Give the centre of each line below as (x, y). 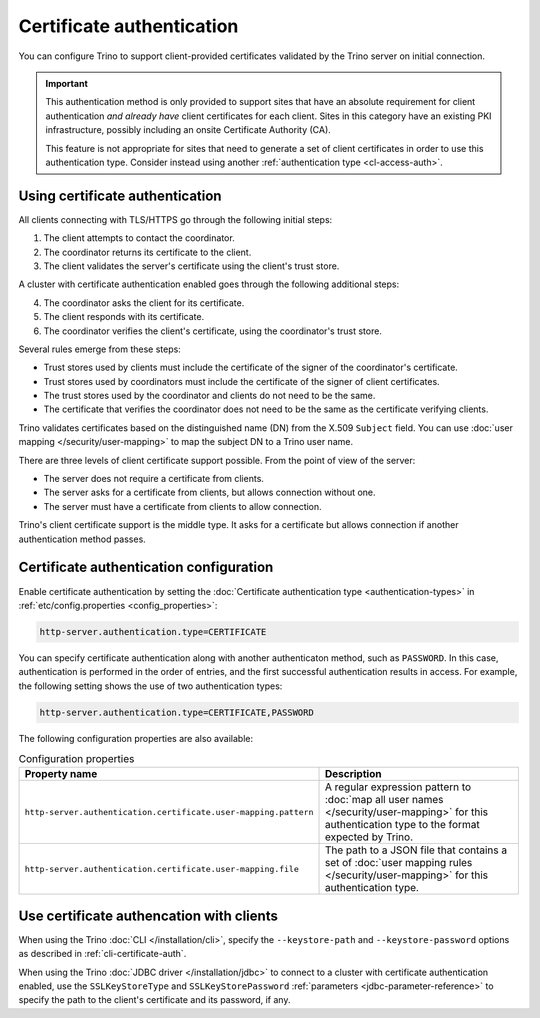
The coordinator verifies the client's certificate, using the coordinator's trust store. (212, 331)
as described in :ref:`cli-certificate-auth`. (102, 954)
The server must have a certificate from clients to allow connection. (182, 506)
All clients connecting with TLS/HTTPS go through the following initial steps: (175, 219)
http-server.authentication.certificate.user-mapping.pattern (169, 811)
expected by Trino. (369, 837)
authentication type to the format (402, 825)
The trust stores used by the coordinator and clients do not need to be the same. (209, 396)
